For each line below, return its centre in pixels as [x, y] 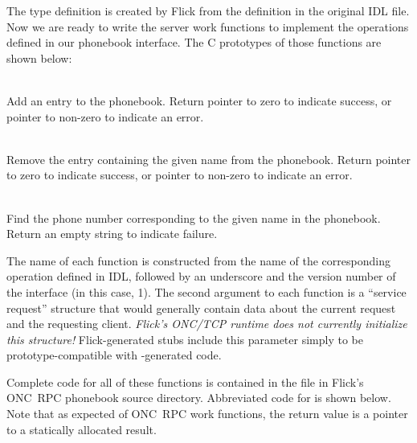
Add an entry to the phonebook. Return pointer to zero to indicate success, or [199, 100]
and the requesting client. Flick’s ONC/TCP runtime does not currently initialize [207, 324]
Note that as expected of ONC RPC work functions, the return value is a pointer [207, 414]
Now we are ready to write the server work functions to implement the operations [208, 26]
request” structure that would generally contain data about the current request [201, 308]
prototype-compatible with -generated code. [114, 355]
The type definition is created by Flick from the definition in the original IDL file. [208, 10]
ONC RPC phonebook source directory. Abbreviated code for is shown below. [199, 398]
